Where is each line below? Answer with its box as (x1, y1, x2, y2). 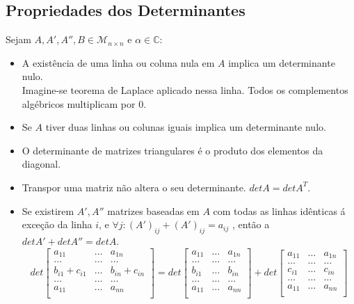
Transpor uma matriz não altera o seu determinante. (22, 179, 246, 194)
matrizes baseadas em (107, 203, 200, 218)
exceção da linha (22, 217, 92, 232)
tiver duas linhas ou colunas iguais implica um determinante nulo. (45, 120, 326, 134)
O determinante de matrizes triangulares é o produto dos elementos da (22, 143, 323, 157)
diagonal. (22, 157, 61, 171)
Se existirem (22, 203, 74, 218)
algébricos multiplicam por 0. (22, 96, 147, 111)
